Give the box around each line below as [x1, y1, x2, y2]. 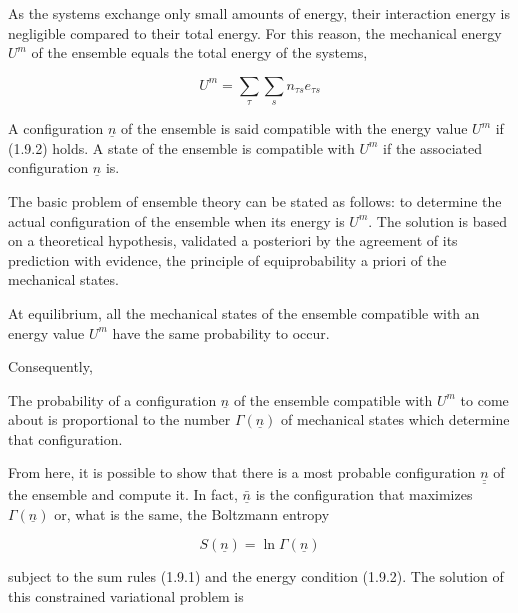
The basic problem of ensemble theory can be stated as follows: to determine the [8, 190, 502, 211]
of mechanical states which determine [281, 409, 510, 430]
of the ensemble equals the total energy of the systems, [31, 42, 368, 63]
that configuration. [8, 428, 123, 449]
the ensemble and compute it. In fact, [8, 483, 238, 504]
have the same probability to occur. [112, 322, 330, 343]
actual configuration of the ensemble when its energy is [8, 210, 345, 231]
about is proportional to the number [8, 409, 231, 430]
